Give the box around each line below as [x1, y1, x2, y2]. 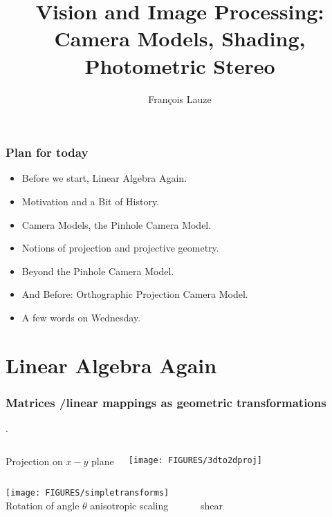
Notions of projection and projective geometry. [21, 241, 219, 255]
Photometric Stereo [84, 51, 275, 79]
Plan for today [6, 144, 89, 161]
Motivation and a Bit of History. [21, 194, 160, 208]
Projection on [6, 453, 63, 468]
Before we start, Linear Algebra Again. [21, 171, 187, 185]
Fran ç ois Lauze [148, 91, 212, 106]
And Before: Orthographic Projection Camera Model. [21, 287, 248, 301]
